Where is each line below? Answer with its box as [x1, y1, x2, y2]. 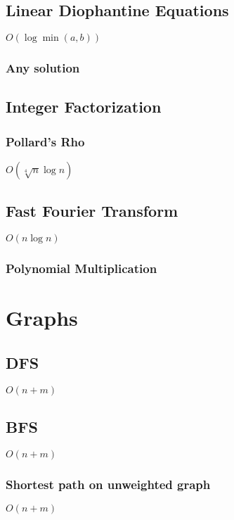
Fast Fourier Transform [6, 200, 178, 222]
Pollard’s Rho [6, 132, 85, 150]
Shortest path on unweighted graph [6, 475, 211, 493]
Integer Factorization [6, 96, 162, 118]
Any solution [6, 59, 80, 77]
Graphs [6, 303, 78, 332]
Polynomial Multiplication [6, 260, 157, 277]
